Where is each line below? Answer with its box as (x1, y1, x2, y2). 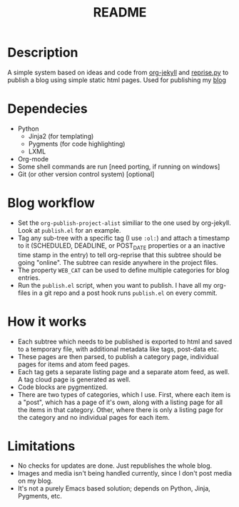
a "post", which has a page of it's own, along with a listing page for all (17, 398, 223, 406)
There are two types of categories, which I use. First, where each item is (17, 390, 231, 398)
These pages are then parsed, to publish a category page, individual (17, 352, 219, 361)
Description (7, 44, 78, 61)
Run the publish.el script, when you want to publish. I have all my (17, 281, 212, 289)
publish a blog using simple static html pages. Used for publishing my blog (7, 76, 227, 84)
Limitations (7, 438, 76, 454)
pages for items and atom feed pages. (17, 360, 131, 368)
